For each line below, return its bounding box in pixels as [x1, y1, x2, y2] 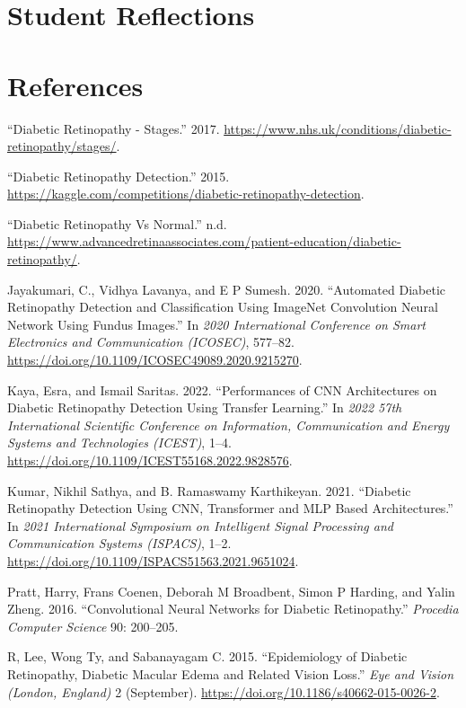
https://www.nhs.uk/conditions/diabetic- [224, 119, 452, 137]
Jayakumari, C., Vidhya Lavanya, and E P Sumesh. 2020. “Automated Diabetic [7, 279, 445, 298]
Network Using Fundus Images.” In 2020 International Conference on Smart [7, 314, 426, 333]
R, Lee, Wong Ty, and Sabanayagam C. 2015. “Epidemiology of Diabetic [7, 647, 408, 666]
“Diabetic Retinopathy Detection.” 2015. [7, 166, 230, 185]
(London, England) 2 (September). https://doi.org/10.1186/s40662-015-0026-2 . [7, 682, 440, 701]
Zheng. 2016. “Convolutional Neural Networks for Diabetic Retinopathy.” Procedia [7, 599, 459, 618]
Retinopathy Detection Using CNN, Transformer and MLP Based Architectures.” [7, 499, 453, 518]
